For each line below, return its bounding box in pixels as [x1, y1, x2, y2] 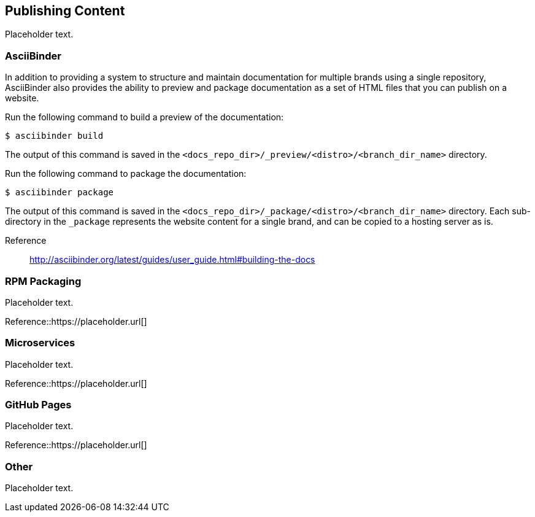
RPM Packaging [5, 274, 82, 287]
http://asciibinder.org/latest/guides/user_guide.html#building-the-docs [29, 254, 315, 265]
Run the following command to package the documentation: [5, 168, 247, 179]
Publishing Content [5, 3, 125, 18]
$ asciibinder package [5, 187, 114, 198]
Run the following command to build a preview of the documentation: [5, 112, 284, 123]
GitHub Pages [5, 398, 72, 411]
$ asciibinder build [5, 131, 104, 141]
